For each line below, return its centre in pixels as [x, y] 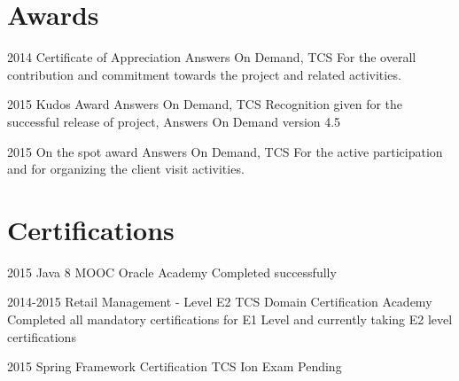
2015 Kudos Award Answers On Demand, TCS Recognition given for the [205, 104]
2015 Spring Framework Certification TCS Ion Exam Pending [175, 366]
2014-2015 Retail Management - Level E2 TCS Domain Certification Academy [220, 302]
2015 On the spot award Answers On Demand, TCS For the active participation [225, 151]
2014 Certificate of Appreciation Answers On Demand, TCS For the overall [212, 57]
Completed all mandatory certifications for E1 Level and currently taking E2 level [230, 319]
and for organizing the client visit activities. [126, 169]
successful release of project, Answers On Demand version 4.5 [174, 121]
